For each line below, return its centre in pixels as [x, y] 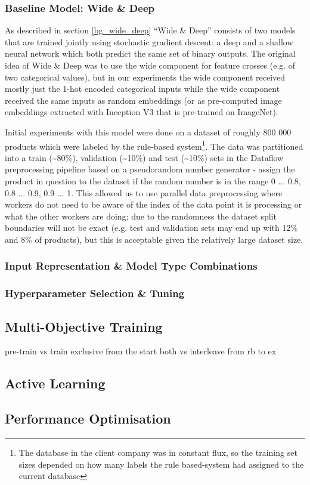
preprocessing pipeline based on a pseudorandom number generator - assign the [150, 169]
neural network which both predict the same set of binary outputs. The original [150, 53]
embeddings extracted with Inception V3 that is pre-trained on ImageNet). [142, 112]
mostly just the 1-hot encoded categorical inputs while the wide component [142, 89]
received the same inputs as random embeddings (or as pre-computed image [143, 100]
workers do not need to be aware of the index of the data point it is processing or [154, 204]
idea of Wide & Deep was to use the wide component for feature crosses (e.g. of [150, 65]
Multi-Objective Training [84, 326]
